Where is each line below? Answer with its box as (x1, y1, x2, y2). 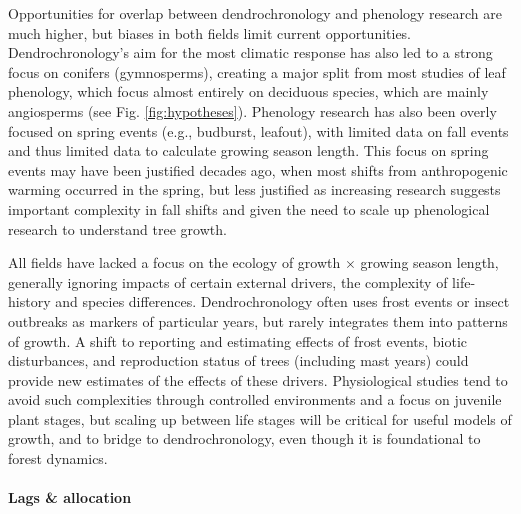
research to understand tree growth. (8, 218, 227, 239)
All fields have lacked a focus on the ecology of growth (8, 252, 341, 273)
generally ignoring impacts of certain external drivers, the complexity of (8, 271, 448, 292)
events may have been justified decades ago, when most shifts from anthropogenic (8, 159, 508, 180)
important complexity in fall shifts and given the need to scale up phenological (8, 198, 490, 219)
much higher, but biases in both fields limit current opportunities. (8, 22, 412, 43)
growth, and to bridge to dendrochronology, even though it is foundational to (8, 428, 481, 449)
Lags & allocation (8, 487, 132, 508)
